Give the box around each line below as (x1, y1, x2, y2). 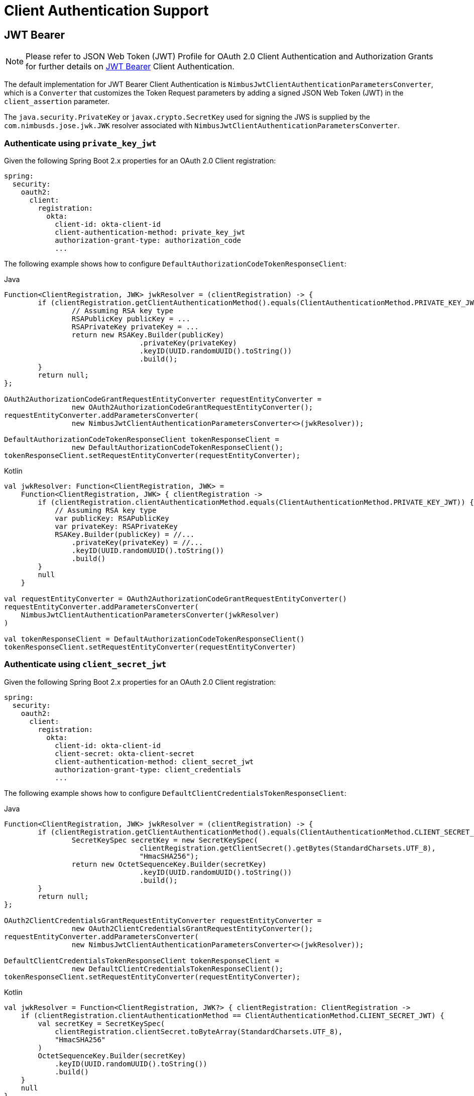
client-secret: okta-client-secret (55, 749, 195, 758)
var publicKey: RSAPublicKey (55, 514, 169, 522)
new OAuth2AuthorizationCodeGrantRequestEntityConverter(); (71, 403, 313, 411)
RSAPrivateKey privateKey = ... (71, 322, 199, 331)
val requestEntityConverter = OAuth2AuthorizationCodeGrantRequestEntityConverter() (4, 594, 347, 603)
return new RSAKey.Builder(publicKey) (71, 330, 224, 339)
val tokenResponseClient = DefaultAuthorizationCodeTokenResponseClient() (4, 634, 305, 643)
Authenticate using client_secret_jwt (4, 659, 167, 670)
